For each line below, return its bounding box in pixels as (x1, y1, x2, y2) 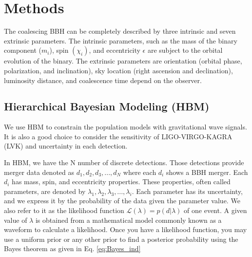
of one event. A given (184, 205, 247, 215)
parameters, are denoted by (4, 186, 86, 196)
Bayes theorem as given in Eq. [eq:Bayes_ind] (4, 243, 141, 254)
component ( (4, 45, 41, 55)
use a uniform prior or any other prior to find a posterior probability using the (4, 234, 238, 244)
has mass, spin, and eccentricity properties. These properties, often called (12, 176, 231, 187)
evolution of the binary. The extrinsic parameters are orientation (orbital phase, (4, 56, 242, 66)
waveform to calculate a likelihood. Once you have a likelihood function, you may (4, 224, 247, 235)
